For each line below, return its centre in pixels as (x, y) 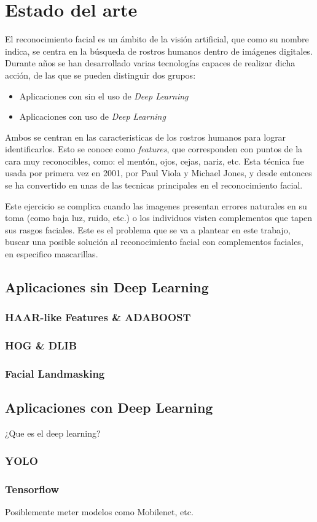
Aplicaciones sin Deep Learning (107, 287)
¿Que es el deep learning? (53, 433)
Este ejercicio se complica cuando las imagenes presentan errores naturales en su (156, 205)
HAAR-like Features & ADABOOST (98, 317)
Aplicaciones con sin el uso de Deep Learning (104, 95)
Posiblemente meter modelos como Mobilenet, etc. (99, 511)
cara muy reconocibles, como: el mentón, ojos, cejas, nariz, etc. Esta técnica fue (155, 161)
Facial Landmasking (55, 374)
